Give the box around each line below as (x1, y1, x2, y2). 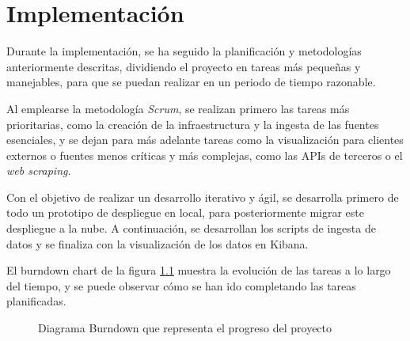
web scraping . (6, 162, 71, 179)
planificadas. (6, 293, 66, 309)
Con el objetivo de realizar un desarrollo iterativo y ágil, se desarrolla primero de (6, 188, 399, 205)
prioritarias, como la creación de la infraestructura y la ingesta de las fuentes (6, 116, 379, 132)
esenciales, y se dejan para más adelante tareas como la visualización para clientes (6, 131, 404, 148)
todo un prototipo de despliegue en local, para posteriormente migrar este (6, 204, 364, 221)
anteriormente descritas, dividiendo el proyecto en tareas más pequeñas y (6, 58, 361, 74)
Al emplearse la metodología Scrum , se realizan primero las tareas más (6, 100, 350, 116)
